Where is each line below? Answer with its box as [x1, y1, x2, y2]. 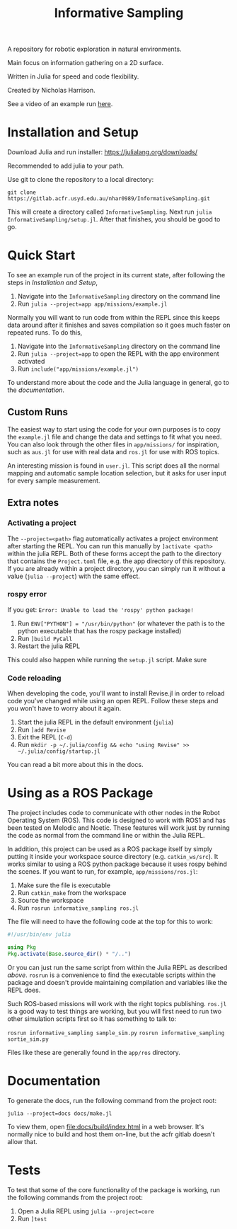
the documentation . [7, 386, 65, 394]
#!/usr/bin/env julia [7, 931, 71, 938]
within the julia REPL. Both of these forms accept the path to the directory [7, 549, 221, 558]
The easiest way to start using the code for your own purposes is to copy [7, 425, 221, 433]
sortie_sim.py [7, 1035, 50, 1043]
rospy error [7, 589, 47, 599]
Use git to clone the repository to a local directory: [7, 175, 154, 184]
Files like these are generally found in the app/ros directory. [7, 1048, 180, 1056]
